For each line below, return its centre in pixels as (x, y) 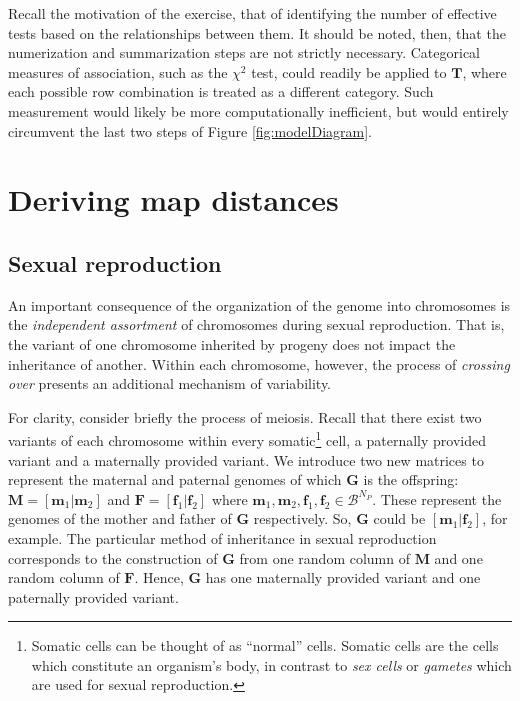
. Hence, (159, 577)
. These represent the (437, 498)
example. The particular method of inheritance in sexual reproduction (222, 537)
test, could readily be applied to (349, 71)
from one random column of (324, 557)
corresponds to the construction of (113, 557)
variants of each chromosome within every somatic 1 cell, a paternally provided (247, 438)
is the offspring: (411, 479)
